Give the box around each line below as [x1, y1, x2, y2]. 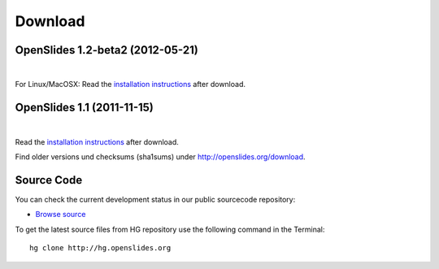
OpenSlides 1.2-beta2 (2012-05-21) [15, 43, 198, 57]
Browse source [35, 210, 86, 219]
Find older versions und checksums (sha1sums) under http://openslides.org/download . [15, 152, 306, 162]
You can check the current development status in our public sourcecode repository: [15, 195, 296, 205]
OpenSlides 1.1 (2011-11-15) [15, 101, 154, 115]
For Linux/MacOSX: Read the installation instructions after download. [15, 80, 246, 89]
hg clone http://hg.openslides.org [29, 244, 172, 253]
